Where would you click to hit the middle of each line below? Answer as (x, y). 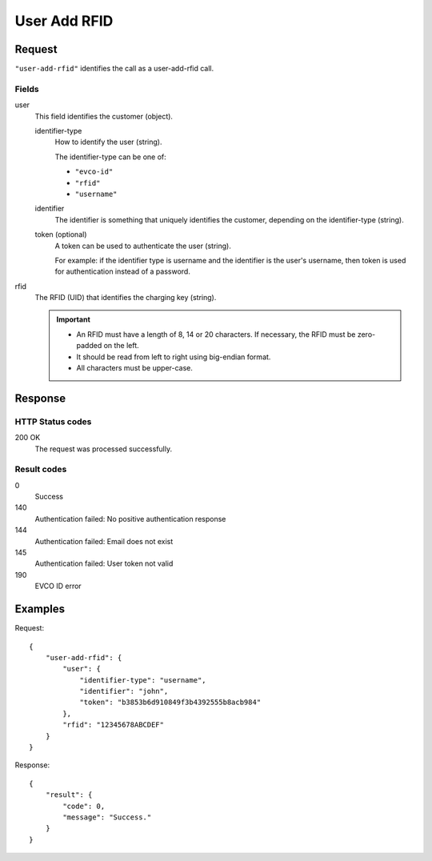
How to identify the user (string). (108, 142)
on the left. (121, 346)
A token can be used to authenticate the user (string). (143, 246)
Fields (27, 89)
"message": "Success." (107, 817)
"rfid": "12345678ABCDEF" (113, 725)
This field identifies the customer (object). (104, 116)
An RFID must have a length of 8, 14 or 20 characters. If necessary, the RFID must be (216, 334)
